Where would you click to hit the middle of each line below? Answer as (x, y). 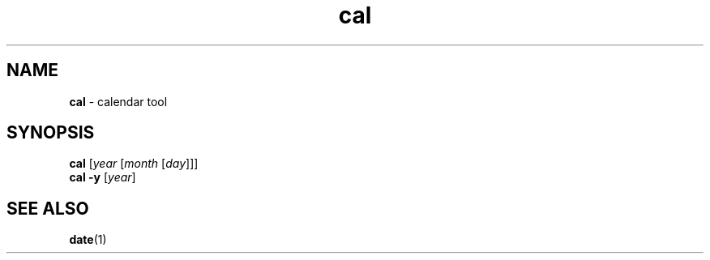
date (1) (88, 240)
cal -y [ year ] (103, 177)
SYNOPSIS (51, 133)
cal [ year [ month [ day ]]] (134, 164)
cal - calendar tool (118, 101)
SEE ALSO (48, 208)
